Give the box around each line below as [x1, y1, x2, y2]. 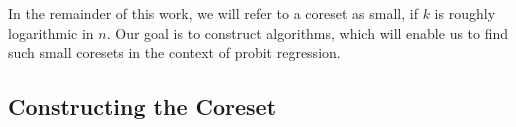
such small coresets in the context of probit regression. [8, 42, 341, 63]
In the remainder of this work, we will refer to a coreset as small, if [8, 3, 418, 23]
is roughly [434, 3, 496, 23]
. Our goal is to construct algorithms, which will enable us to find [106, 22, 509, 43]
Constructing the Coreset [8, 91, 277, 122]
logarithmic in [8, 22, 94, 43]
